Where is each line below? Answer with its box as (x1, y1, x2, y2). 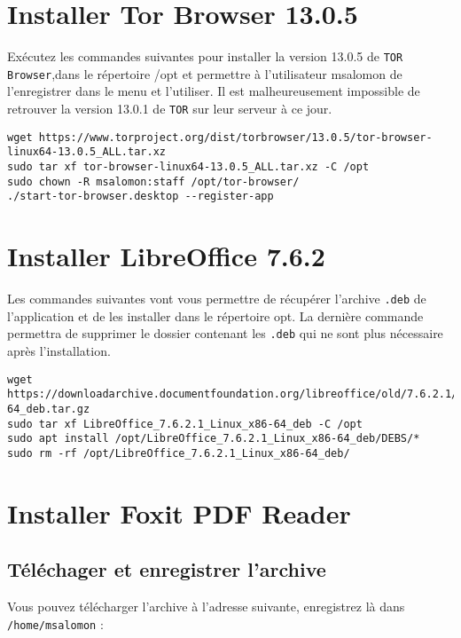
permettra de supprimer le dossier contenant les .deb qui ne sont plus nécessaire (7, 324, 443, 343)
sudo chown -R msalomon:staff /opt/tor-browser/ (7, 175, 300, 188)
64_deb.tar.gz (7, 402, 90, 415)
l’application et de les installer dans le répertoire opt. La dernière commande (7, 306, 424, 325)
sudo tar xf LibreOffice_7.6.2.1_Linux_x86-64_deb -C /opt (7, 417, 363, 430)
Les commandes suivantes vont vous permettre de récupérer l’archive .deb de (7, 289, 426, 308)
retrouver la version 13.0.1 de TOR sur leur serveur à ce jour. (7, 99, 332, 118)
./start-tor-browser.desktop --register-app (7, 190, 274, 203)
